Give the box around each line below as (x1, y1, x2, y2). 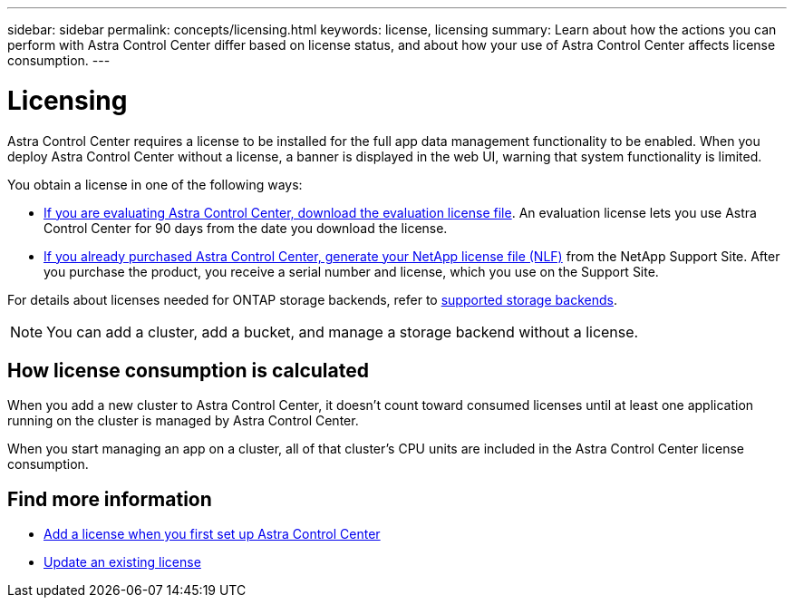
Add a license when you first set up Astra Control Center (44, 526, 381, 542)
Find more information (7, 487, 212, 511)
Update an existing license (44, 554, 201, 571)
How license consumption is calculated (7, 358, 369, 382)
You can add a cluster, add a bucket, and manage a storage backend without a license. (46, 322, 639, 341)
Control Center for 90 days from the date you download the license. (44, 220, 448, 236)
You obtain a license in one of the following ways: (7, 176, 303, 192)
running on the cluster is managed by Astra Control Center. (7, 413, 359, 429)
